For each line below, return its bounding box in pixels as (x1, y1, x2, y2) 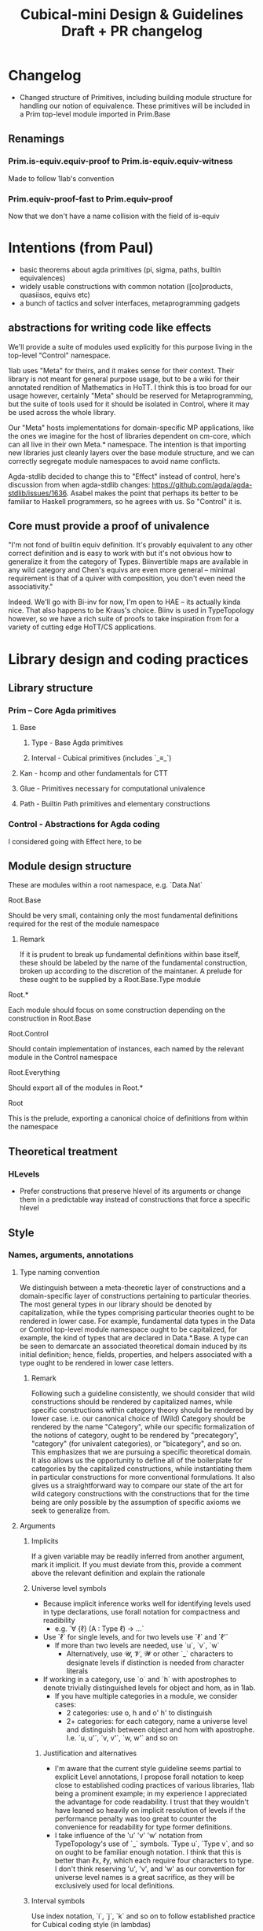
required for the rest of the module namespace (8, 919, 159, 928)
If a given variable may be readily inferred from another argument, (31, 1551, 245, 1561)
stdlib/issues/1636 (8, 488, 68, 498)
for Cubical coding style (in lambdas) (31, 1919, 152, 1929)
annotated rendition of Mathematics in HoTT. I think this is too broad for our (8, 382, 252, 391)
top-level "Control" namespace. (8, 350, 111, 360)
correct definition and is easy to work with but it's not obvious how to (8, 549, 232, 558)
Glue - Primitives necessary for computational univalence (19, 784, 206, 793)
